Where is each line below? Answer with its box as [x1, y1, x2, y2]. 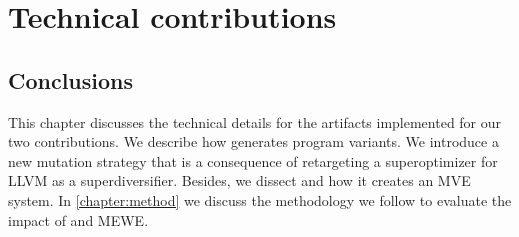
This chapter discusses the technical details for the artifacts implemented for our [8, 111, 502, 132]
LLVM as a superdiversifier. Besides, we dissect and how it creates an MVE [8, 170, 471, 191]
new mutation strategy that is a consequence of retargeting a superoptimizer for [8, 150, 498, 171]
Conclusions [8, 64, 134, 95]
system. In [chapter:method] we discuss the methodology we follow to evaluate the [8, 189, 512, 210]
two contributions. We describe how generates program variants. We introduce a [8, 131, 499, 152]
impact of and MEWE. [8, 209, 149, 230]
